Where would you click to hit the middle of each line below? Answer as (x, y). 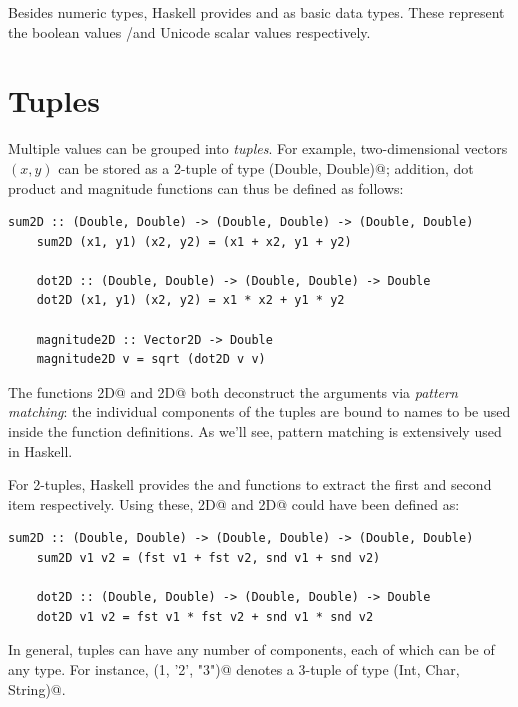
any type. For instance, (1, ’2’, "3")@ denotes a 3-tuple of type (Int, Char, (234, 668)
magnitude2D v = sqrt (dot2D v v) (151, 359)
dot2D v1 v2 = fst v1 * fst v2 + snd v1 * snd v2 (205, 616)
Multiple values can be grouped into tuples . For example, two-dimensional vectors (258, 148)
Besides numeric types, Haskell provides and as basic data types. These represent (256, 12)
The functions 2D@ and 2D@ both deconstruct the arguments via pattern (233, 391)
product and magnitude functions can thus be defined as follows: (206, 187)
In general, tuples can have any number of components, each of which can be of (251, 649)
